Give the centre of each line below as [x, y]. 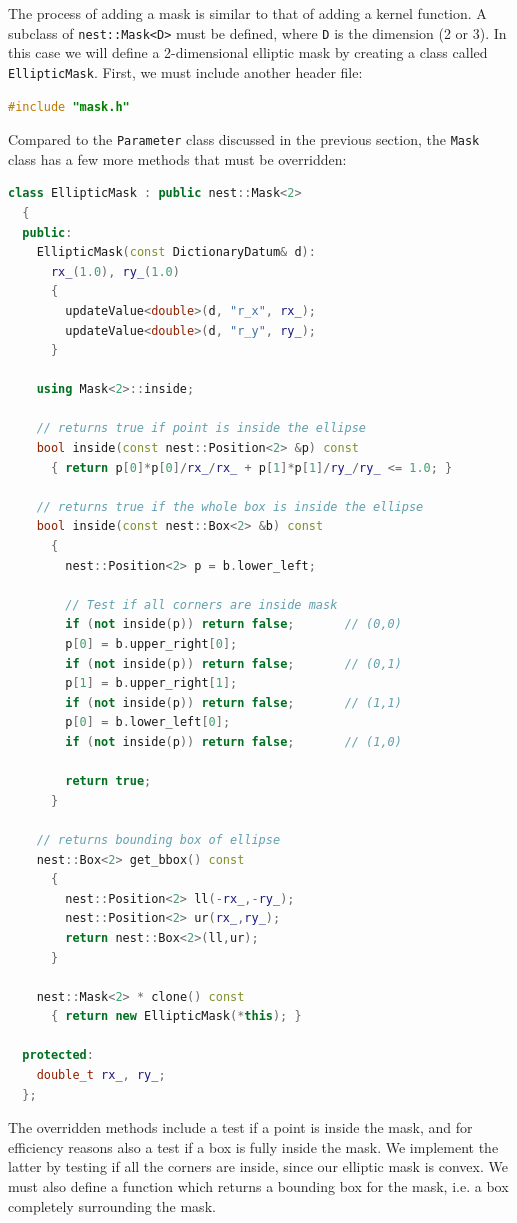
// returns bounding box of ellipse [158, 839]
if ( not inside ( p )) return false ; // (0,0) [233, 624]
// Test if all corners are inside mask [201, 604]
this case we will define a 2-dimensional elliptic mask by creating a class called [248, 52]
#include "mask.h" [69, 106]
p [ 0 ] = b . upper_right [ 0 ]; [151, 644]
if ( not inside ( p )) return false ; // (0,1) [233, 663]
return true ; [108, 781]
